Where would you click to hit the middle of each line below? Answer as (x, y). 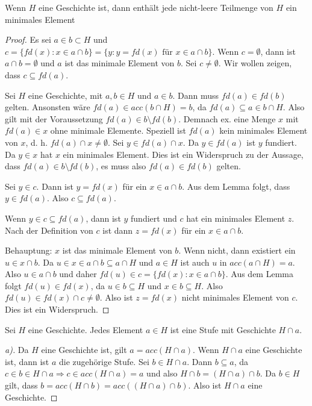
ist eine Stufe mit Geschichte (223, 329)
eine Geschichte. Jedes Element (86, 329)
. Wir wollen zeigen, (255, 63)
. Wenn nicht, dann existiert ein (237, 250)
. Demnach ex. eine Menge (227, 118)
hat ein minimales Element (236, 218)
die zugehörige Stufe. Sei (104, 361)
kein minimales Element (264, 130)
